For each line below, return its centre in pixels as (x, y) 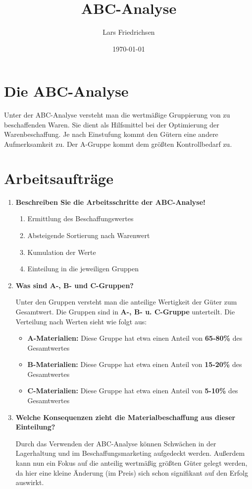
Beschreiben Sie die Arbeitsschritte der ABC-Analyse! (110, 202)
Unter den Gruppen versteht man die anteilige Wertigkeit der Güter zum (126, 302)
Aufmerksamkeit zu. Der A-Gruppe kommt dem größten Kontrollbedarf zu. (118, 144)
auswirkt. (30, 482)
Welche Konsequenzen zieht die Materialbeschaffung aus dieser (126, 417)
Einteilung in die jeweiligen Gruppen (83, 269)
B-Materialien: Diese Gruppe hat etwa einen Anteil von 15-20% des (135, 364)
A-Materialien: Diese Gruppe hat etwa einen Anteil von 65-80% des (135, 338)
